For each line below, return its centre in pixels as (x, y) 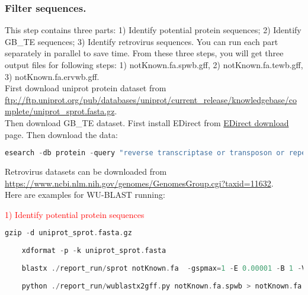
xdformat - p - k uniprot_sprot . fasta (94, 251)
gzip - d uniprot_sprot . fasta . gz (68, 233)
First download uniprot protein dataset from (86, 88)
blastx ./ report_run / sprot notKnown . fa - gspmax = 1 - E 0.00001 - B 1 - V (164, 268)
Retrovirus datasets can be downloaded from (86, 171)
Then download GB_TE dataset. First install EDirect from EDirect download (147, 122)
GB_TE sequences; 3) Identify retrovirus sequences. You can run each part (142, 41)
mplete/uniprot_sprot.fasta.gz (60, 111)
